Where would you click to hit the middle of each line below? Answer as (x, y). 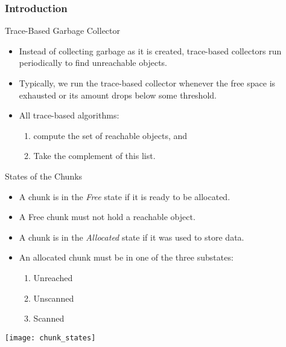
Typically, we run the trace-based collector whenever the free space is (147, 83)
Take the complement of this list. (94, 156)
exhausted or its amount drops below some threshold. (118, 95)
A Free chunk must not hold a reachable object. (107, 217)
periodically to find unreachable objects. (93, 63)
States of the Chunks (44, 176)
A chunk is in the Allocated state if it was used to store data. (132, 237)
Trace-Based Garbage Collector (63, 31)
